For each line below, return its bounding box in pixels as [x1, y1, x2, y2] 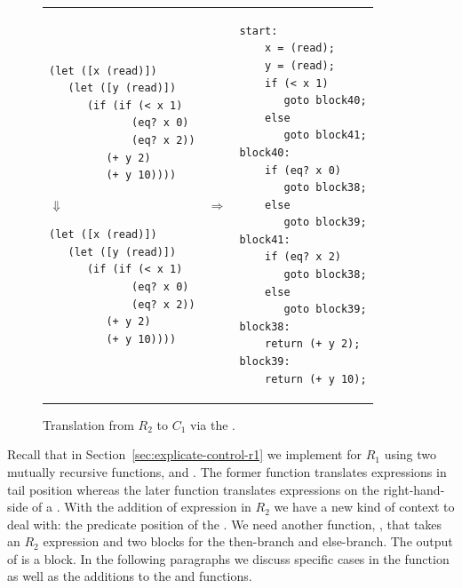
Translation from [43, 415, 134, 433]
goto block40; [283, 94, 367, 107]
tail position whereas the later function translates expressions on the [7, 480, 379, 498]
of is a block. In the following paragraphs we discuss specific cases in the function [7, 549, 450, 568]
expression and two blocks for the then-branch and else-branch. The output [43, 532, 453, 551]
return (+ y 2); [265, 338, 361, 351]
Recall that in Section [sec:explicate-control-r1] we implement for [7, 445, 362, 464]
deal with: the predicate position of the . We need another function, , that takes [7, 514, 442, 533]
